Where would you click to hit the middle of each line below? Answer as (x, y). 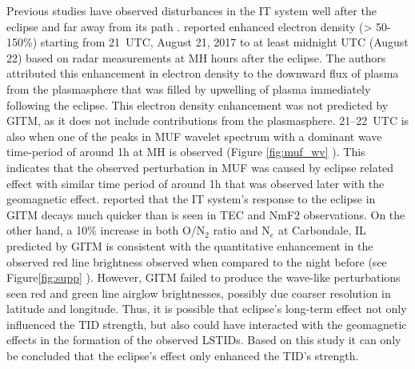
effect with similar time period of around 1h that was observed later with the (196, 183)
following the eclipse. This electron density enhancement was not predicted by (198, 104)
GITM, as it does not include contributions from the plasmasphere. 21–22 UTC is (208, 120)
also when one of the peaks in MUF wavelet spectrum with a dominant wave (194, 136)
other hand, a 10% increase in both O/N (106, 230)
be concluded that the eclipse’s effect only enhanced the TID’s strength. (183, 356)
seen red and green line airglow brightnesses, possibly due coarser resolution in (199, 293)
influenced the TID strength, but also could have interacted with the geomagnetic (207, 324)
